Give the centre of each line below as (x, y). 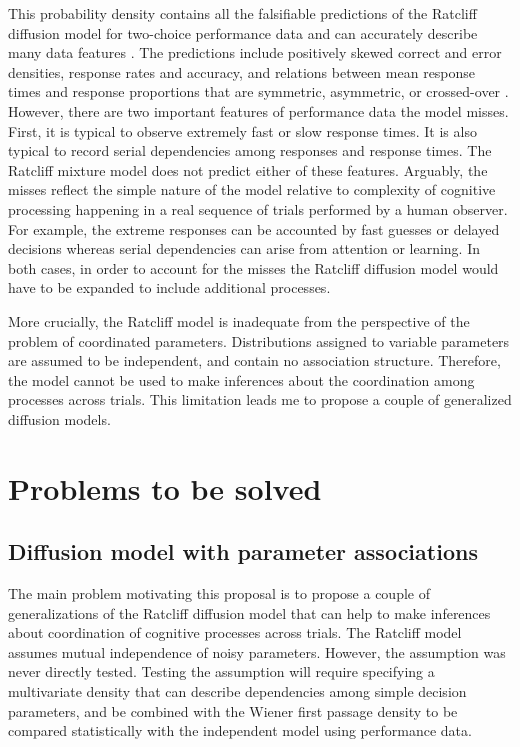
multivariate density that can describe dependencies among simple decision (237, 691)
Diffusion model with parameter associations (243, 551)
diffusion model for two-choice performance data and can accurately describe (243, 32)
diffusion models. (59, 418)
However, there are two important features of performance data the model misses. (258, 110)
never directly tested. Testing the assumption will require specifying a (221, 671)
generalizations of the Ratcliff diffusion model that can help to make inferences (249, 612)
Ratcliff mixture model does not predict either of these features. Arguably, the (248, 169)
